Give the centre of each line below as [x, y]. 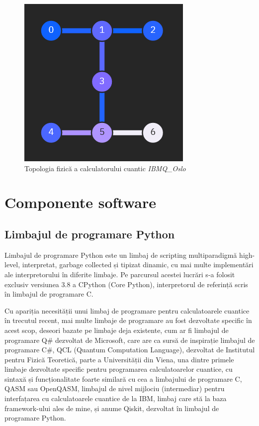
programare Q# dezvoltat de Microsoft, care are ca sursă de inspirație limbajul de [130, 340]
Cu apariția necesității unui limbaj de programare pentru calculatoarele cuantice [127, 310]
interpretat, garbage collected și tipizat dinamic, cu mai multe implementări [138, 265]
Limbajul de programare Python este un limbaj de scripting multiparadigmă [121, 255]
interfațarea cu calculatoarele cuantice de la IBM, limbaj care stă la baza [116, 398]
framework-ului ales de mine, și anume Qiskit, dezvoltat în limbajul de [112, 408]
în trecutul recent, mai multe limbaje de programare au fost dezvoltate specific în [128, 320]
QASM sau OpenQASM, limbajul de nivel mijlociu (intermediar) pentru [115, 388]
